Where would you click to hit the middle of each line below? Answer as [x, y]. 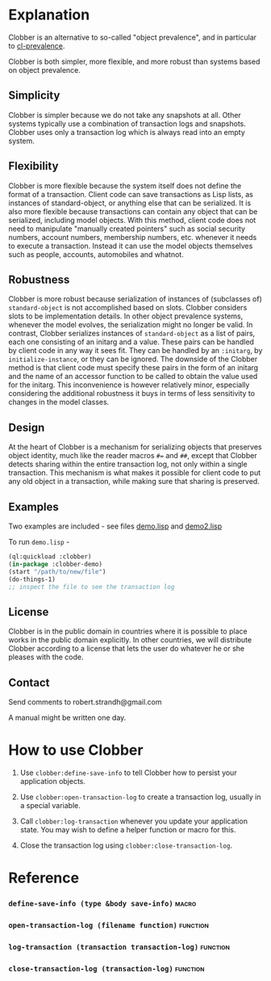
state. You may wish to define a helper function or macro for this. [128, 829]
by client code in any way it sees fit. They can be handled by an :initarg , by [135, 351]
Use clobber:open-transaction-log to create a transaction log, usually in [140, 797]
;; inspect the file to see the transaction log [92, 587]
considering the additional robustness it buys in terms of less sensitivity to [132, 394]
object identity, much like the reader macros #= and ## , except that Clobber [133, 456]
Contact [29, 682]
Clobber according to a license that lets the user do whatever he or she [127, 649]
